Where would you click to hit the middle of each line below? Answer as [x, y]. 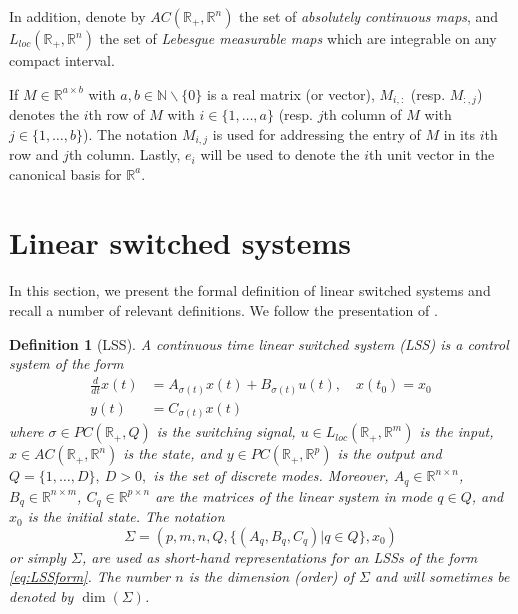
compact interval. [62, 60]
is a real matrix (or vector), [291, 93]
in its [459, 133]
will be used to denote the [280, 154]
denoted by [41, 596]
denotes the [44, 114]
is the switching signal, [226, 431]
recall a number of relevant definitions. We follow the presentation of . [223, 310]
